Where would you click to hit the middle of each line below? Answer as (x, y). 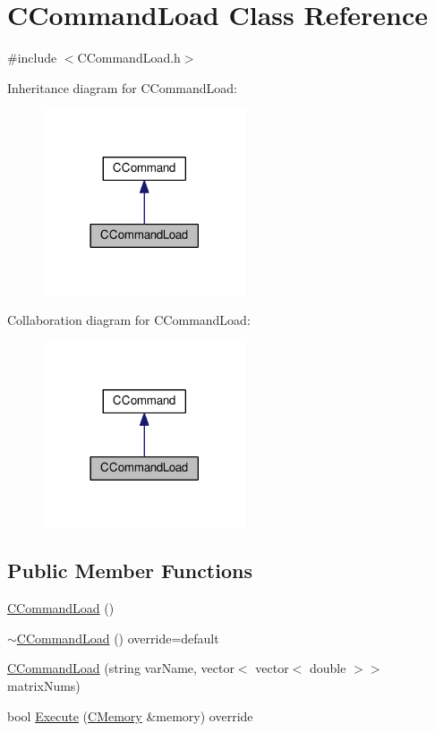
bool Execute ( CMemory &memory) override (130, 715)
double (328, 668)
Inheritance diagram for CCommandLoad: (122, 87)
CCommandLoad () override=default (118, 638)
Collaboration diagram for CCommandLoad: (129, 320)
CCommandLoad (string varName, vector (121, 668)
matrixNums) (44, 686)
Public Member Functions (130, 570)
